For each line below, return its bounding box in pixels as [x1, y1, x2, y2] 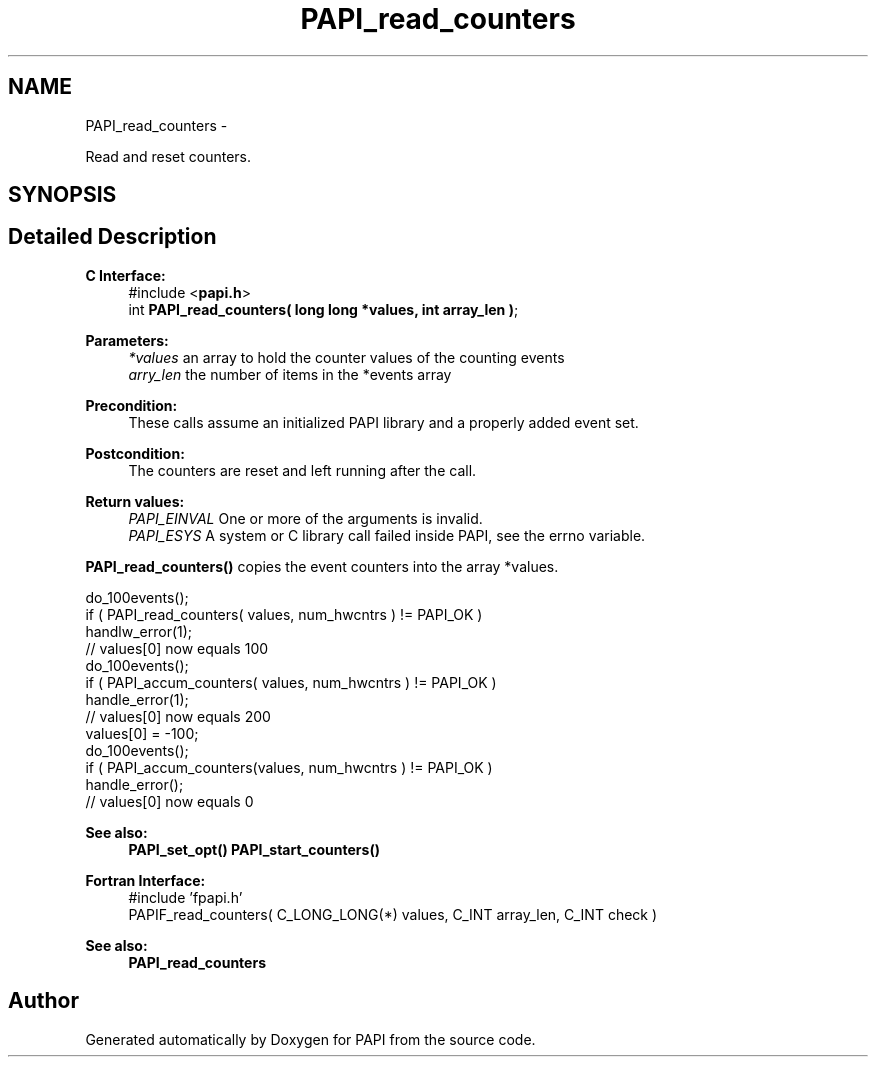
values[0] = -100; [85, 724, 199, 742]
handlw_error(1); [85, 622, 193, 640]
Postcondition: [85, 444, 185, 462]
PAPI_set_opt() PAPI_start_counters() [128, 840, 380, 858]
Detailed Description [8, 224, 217, 250]
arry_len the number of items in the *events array [128, 365, 452, 383]
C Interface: [85, 266, 166, 284]
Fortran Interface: [85, 871, 206, 889]
